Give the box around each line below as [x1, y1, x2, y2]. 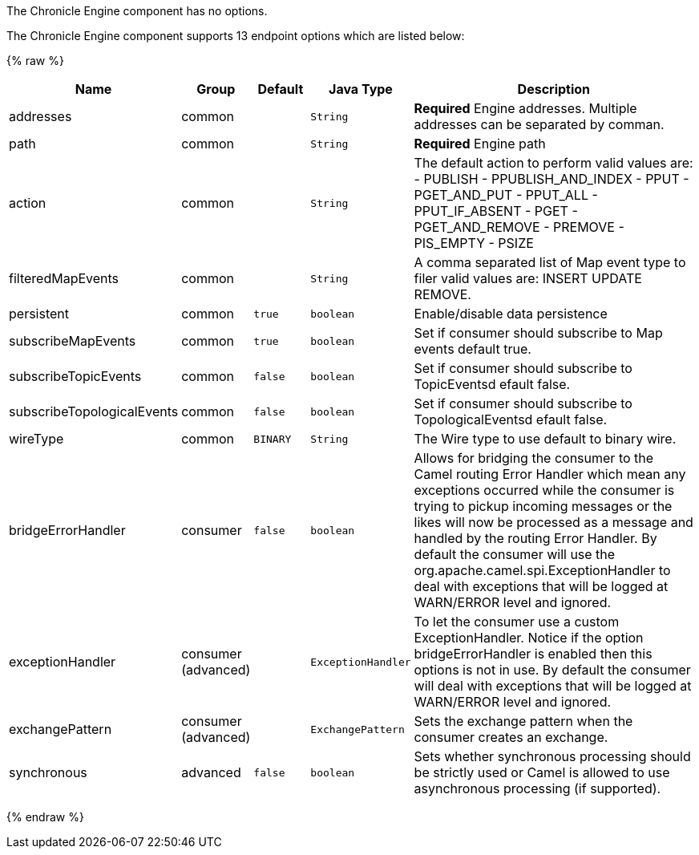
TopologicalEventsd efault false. [414, 411, 608, 427]
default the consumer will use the [414, 546, 616, 562]
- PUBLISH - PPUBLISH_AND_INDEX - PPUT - [414, 171, 689, 187]
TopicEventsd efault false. [414, 376, 571, 392]
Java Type [329, 81, 393, 97]
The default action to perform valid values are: [414, 155, 693, 171]
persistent [9, 306, 70, 322]
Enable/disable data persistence [414, 306, 608, 322]
